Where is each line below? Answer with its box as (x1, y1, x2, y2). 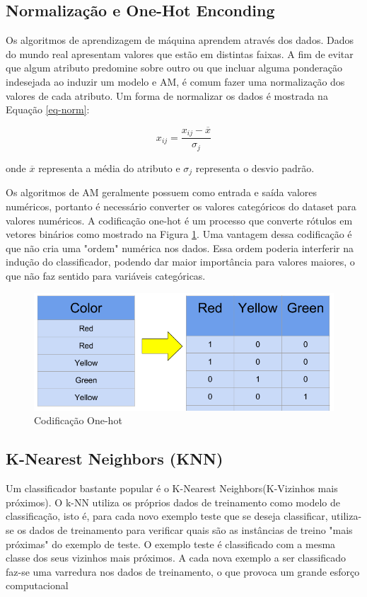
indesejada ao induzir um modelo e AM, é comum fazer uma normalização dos (6, 74, 345, 89)
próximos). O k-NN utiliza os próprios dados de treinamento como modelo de (6, 494, 340, 509)
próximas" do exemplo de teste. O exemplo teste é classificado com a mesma (6, 536, 336, 551)
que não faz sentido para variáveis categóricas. (6, 268, 206, 283)
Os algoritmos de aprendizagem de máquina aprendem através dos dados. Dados (6, 33, 354, 47)
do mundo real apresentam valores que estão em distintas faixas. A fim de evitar (6, 46, 354, 61)
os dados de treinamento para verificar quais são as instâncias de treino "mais (17, 522, 353, 537)
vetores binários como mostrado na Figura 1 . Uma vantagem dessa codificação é (6, 227, 352, 241)
